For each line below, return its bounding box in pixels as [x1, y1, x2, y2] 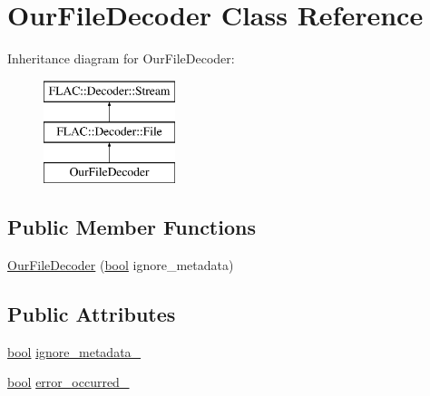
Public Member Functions [7, 213, 256, 241]
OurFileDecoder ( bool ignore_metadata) [7, 255, 234, 274]
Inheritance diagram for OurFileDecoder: [7, 49, 235, 68]
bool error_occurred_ [7, 372, 130, 391]
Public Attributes [7, 299, 176, 327]
